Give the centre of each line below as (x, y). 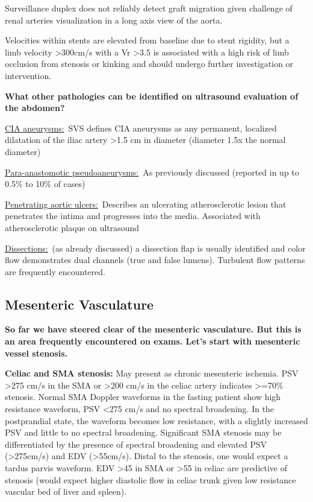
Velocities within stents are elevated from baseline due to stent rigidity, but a (147, 40)
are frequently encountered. (55, 271)
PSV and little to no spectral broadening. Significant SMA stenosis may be (143, 432)
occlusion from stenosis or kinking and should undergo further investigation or (149, 64)
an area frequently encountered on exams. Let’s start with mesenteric (153, 341)
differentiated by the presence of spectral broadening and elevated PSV (136, 444)
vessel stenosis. (36, 353)
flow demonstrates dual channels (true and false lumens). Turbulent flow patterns (155, 260)
